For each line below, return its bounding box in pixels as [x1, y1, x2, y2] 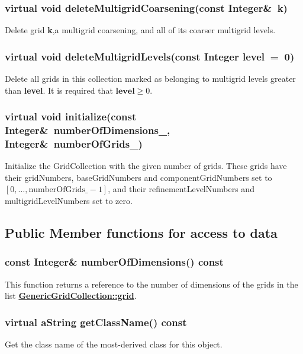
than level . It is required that [5, 84, 113, 96]
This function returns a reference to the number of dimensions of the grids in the [5, 278, 298, 290]
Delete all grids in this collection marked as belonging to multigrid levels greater [5, 72, 296, 85]
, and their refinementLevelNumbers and [108, 183, 254, 195]
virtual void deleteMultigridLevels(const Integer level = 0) [5, 49, 295, 63]
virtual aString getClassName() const [5, 314, 187, 329]
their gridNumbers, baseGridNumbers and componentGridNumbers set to [5, 171, 272, 183]
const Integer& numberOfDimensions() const [5, 254, 224, 269]
